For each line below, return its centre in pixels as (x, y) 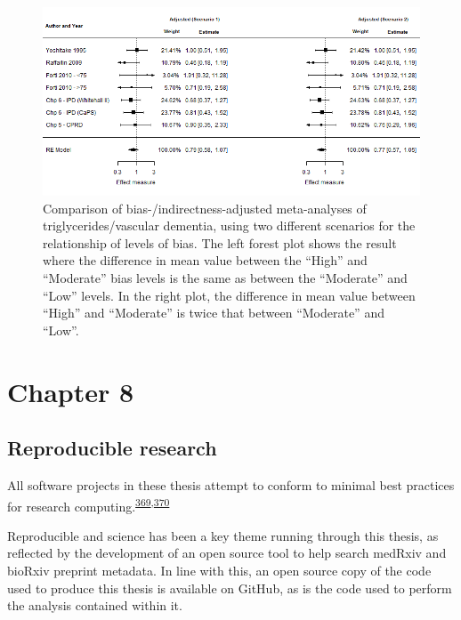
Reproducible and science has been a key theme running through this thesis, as (223, 535)
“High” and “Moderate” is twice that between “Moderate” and (214, 313)
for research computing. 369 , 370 (89, 504)
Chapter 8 (71, 391)
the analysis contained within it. (95, 605)
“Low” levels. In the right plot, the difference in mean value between (229, 295)
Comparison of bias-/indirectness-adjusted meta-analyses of (205, 208)
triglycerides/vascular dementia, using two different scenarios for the (229, 225)
